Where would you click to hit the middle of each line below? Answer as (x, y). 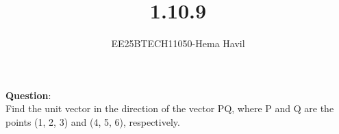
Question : (28, 95)
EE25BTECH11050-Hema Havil (178, 43)
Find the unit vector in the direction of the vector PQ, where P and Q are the (170, 108)
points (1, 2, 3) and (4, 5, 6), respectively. (93, 121)
